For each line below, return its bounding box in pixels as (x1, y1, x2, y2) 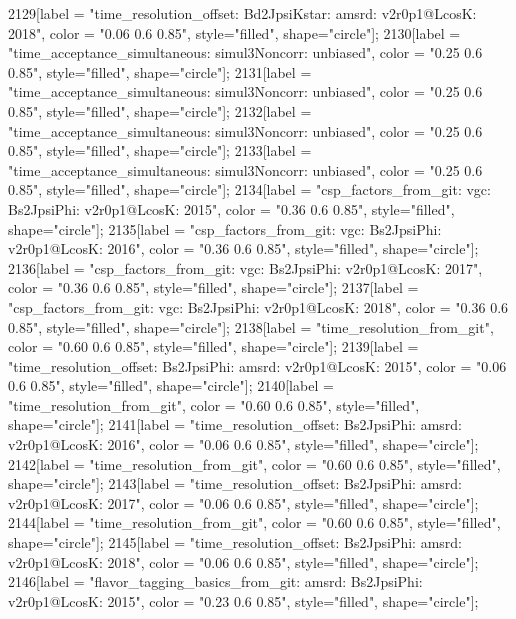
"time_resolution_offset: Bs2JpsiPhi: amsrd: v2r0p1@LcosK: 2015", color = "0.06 (8, 355, 507, 376)
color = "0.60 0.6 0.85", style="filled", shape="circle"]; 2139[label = (8, 336, 419, 357)
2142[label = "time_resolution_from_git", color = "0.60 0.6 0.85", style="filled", (8, 453, 501, 474)
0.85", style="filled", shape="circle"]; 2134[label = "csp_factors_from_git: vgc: (8, 179, 491, 200)
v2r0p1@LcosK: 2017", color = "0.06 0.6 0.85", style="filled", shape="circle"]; (8, 492, 479, 513)
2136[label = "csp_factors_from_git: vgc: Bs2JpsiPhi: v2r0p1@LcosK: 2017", (8, 257, 483, 278)
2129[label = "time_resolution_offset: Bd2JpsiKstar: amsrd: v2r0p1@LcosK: (8, 3, 477, 23)
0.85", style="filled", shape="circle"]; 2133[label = (8, 140, 312, 161)
